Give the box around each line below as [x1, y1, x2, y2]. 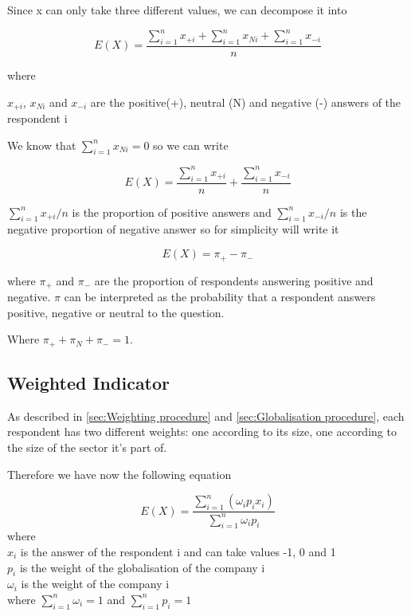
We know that [7, 136, 76, 153]
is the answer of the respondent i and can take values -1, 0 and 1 [20, 543, 336, 559]
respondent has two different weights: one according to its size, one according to [7, 423, 397, 440]
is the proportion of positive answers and [72, 203, 272, 220]
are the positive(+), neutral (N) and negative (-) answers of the [90, 93, 401, 110]
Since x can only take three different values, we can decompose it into [7, 2, 347, 18]
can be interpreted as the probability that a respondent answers [64, 288, 376, 304]
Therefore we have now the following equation [7, 465, 232, 482]
